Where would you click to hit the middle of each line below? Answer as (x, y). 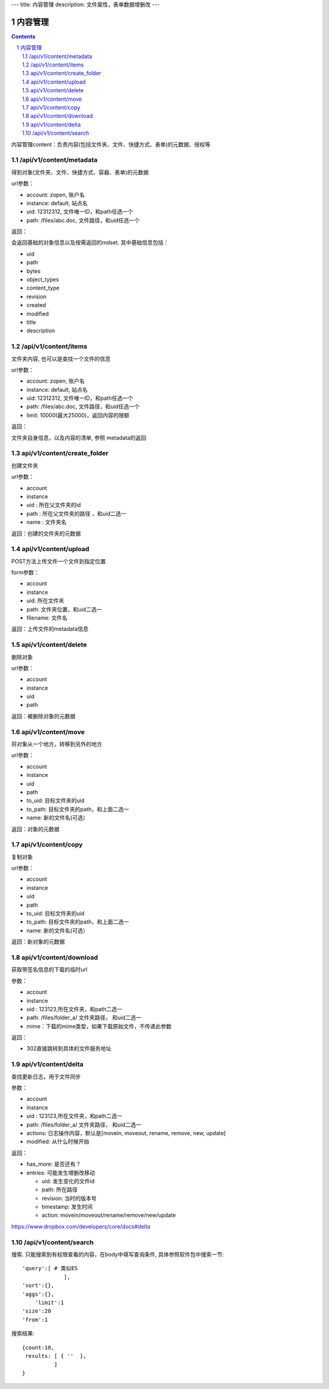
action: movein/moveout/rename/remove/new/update (109, 1215)
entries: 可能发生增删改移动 (61, 1172)
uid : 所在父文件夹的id (54, 505)
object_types (43, 280)
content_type (43, 288)
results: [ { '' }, (56, 1356)
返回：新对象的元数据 (38, 942)
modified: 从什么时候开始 (58, 1142)
